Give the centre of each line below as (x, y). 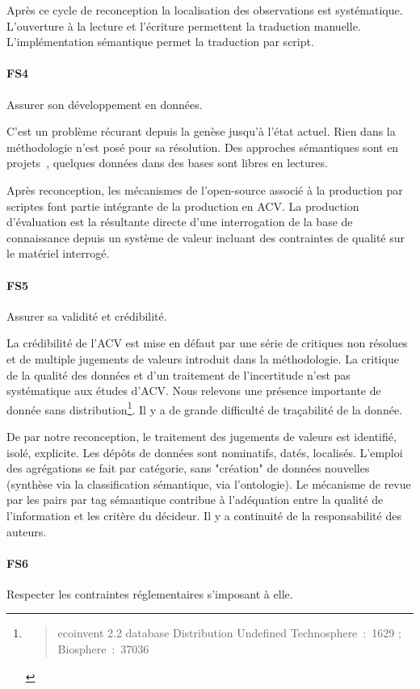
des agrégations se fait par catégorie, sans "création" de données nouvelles (188, 468)
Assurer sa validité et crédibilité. (87, 315)
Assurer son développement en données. (105, 104)
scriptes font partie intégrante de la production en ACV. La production (183, 206)
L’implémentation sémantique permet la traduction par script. (160, 42)
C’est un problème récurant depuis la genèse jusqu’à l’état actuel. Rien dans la (201, 131)
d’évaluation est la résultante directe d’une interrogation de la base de (180, 222)
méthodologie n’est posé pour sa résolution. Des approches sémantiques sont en (203, 147)
